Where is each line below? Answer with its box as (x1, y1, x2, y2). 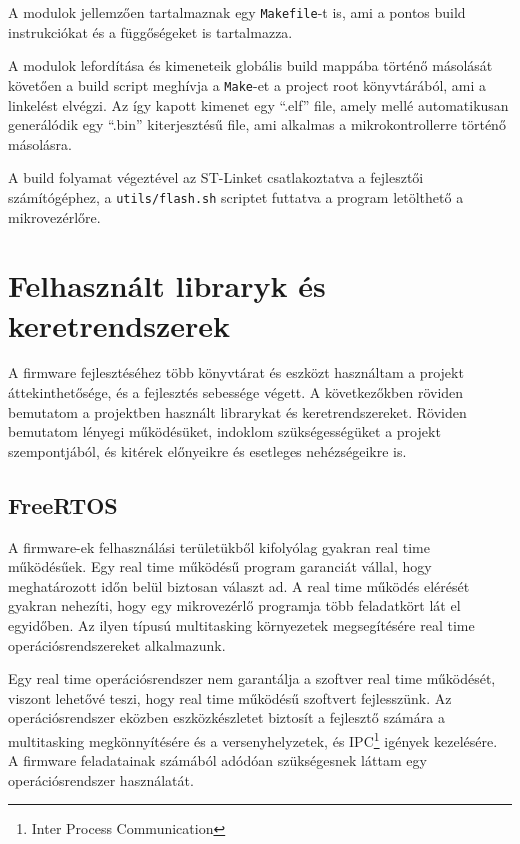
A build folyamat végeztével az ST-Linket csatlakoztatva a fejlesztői (8, 167, 424, 188)
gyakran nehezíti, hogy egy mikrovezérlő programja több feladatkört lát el (8, 595, 461, 616)
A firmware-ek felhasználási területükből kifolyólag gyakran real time (8, 536, 430, 557)
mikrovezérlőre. (8, 206, 101, 227)
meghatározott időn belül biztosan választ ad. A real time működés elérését (8, 575, 470, 596)
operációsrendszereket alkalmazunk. (8, 634, 226, 655)
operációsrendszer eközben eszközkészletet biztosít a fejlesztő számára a (8, 707, 445, 728)
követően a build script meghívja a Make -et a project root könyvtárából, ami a (8, 74, 487, 95)
